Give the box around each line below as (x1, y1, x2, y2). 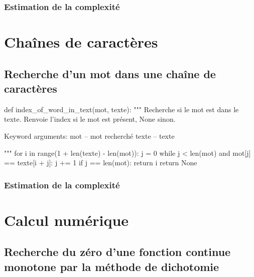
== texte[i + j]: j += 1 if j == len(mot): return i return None (4, 157, 197, 168)
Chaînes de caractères (4, 32, 158, 52)
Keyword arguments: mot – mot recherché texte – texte (4, 131, 175, 141)
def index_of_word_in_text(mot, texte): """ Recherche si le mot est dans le (4, 104, 239, 114)
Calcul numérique (4, 209, 129, 230)
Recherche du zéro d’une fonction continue (4, 244, 231, 259)
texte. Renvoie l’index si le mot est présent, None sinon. (4, 114, 176, 124)
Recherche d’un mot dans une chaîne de (4, 66, 216, 81)
